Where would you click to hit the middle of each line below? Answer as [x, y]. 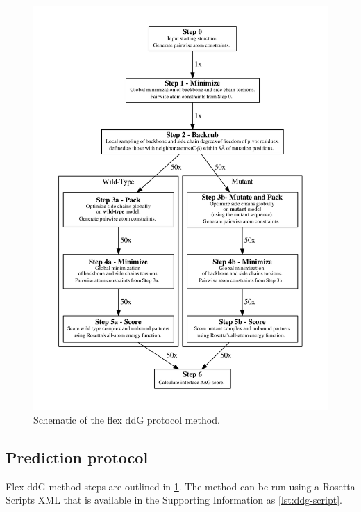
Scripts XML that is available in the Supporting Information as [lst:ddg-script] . [174, 500]
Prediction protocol [77, 457]
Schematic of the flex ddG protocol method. [127, 419]
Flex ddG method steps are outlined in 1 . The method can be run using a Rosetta [180, 486]
